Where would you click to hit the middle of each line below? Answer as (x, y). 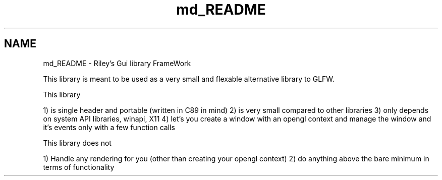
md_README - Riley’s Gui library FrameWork (117, 63)
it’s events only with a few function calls (109, 127)
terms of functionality (79, 167)
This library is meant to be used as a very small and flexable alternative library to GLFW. (189, 79)
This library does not (77, 143)
